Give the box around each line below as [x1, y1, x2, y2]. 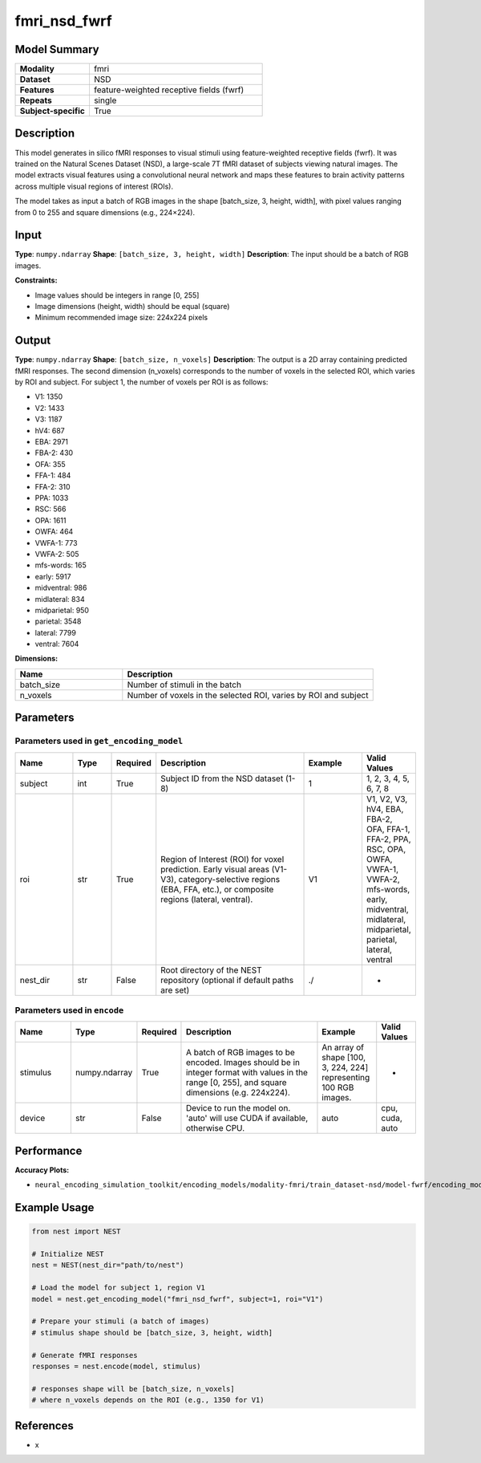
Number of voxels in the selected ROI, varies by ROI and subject [127, 689, 369, 701]
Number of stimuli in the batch [127, 679, 242, 690]
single [93, 95, 117, 106]
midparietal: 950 [34, 605, 90, 615]
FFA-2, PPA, [366, 833, 411, 844]
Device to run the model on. [185, 1103, 291, 1114]
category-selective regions [178, 873, 281, 884]
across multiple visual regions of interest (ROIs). [14, 181, 174, 191]
